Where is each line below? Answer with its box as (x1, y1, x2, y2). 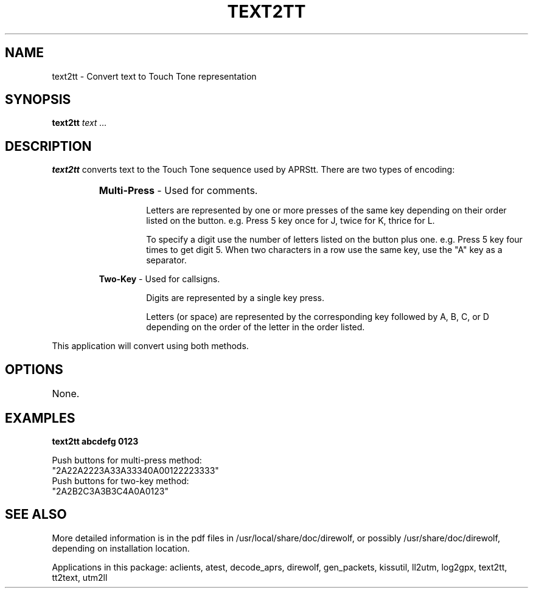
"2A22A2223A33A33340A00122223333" (52, 465, 219, 476)
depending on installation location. (52, 543, 190, 553)
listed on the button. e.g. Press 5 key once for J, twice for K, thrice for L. (146, 215, 435, 226)
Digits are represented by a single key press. (146, 293, 325, 303)
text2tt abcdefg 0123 (52, 435, 139, 446)
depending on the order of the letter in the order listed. (146, 322, 365, 333)
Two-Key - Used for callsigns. (99, 274, 220, 285)
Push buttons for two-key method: (52, 475, 189, 486)
